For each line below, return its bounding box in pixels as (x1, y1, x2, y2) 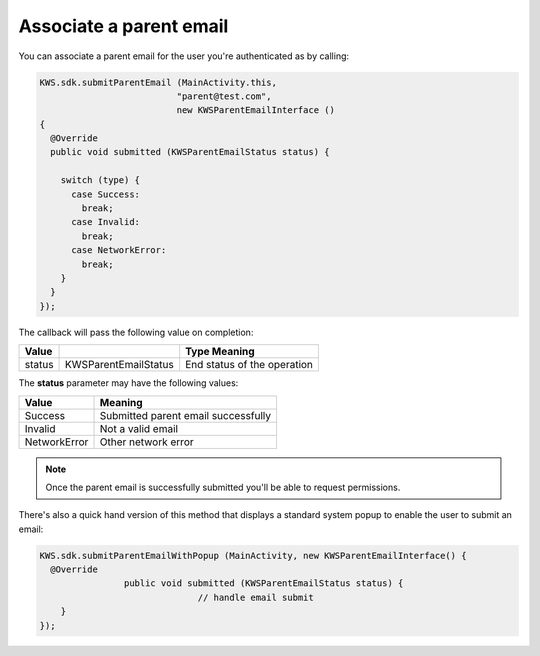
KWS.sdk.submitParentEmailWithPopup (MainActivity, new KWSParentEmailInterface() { (39, 550, 467, 561)
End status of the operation (185, 358, 314, 372)
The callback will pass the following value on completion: (18, 326, 254, 338)
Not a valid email (99, 421, 179, 435)
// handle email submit (197, 591, 314, 603)
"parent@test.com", (176, 90, 272, 102)
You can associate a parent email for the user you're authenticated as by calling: (18, 50, 350, 62)
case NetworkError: (71, 245, 167, 256)
